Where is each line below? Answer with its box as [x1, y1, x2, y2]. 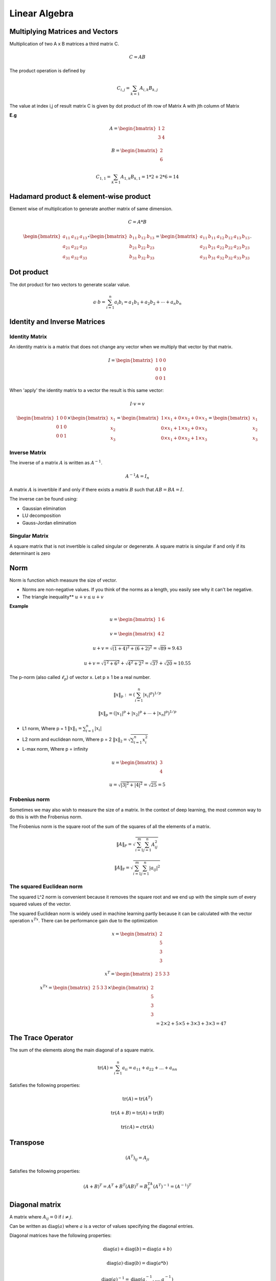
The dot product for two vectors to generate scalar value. [9, 281, 130, 287]
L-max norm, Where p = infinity [22, 746, 88, 752]
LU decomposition [22, 512, 61, 519]
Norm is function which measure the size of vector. [9, 577, 118, 584]
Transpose [9, 1138, 44, 1147]
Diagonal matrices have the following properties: [9, 1232, 112, 1238]
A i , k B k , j [140, 85, 158, 92]
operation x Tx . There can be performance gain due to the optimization [9, 917, 158, 923]
